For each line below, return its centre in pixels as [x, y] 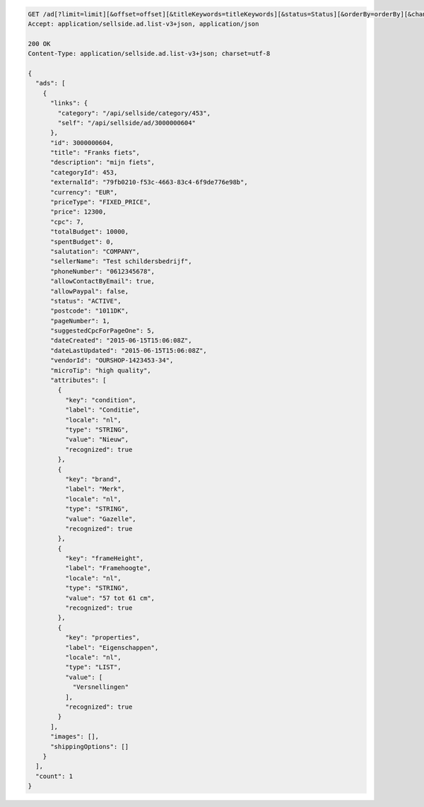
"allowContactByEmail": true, [103, 281]
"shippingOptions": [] [90, 747]
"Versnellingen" [101, 687]
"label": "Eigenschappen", [112, 648]
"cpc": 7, [67, 222]
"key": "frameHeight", [104, 558]
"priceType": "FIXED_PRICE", [101, 202]
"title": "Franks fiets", [95, 153]
